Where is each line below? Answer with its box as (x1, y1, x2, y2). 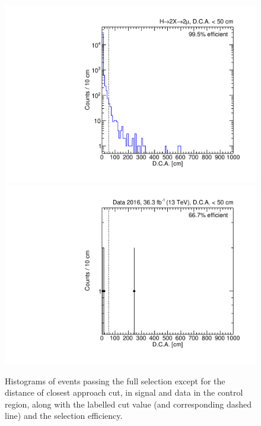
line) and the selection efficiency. (5, 409, 123, 422)
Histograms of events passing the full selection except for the (5, 374, 225, 387)
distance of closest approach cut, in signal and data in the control (5, 386, 243, 399)
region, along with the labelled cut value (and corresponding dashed (5, 397, 252, 410)
